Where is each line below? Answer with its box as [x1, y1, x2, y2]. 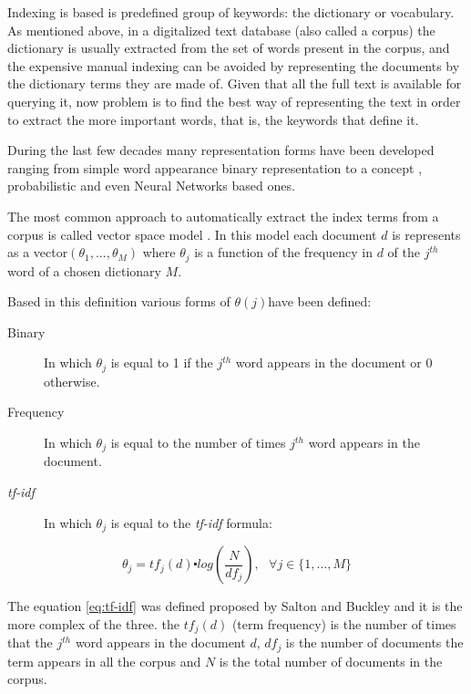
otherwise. [44, 371, 100, 390]
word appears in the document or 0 [235, 353, 433, 372]
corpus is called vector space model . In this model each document [7, 224, 377, 243]
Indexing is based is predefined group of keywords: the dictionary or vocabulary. [7, 3, 455, 21]
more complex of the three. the [7, 614, 180, 633]
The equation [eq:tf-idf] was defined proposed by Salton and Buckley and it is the [7, 596, 463, 616]
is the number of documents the [285, 633, 464, 652]
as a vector [7, 243, 68, 262]
